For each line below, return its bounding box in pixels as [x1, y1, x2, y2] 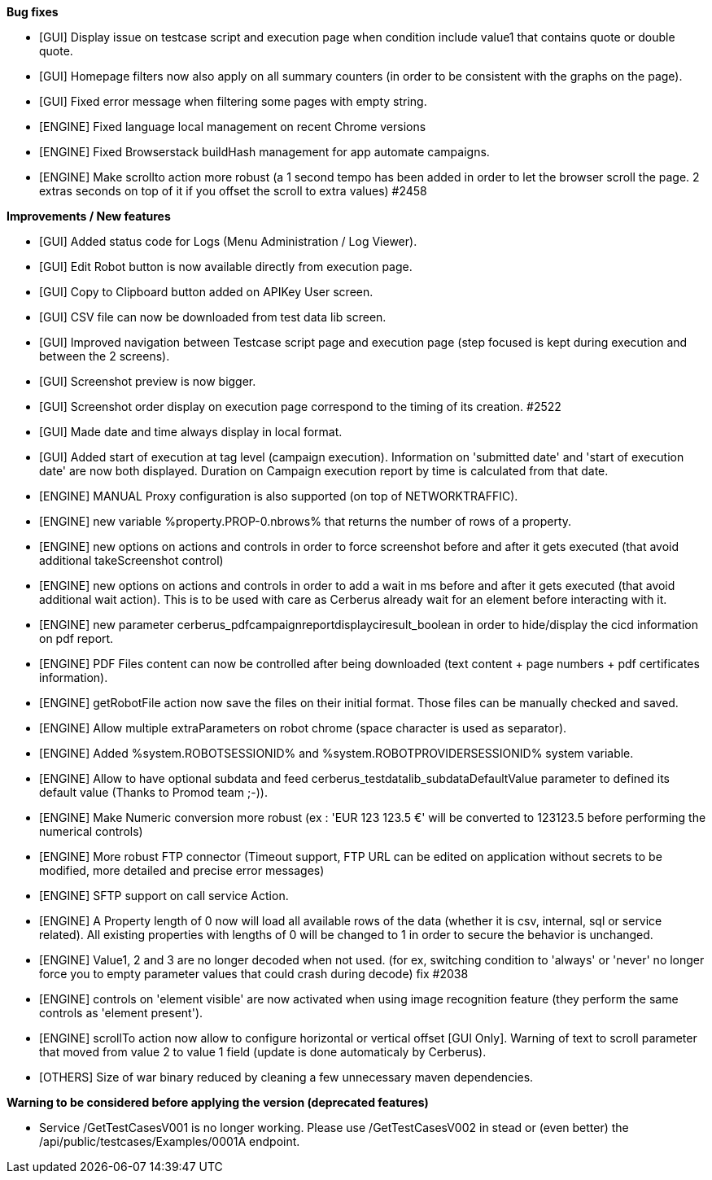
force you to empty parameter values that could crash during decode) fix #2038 [39, 967, 469, 981]
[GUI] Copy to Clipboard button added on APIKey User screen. [39, 285, 373, 299]
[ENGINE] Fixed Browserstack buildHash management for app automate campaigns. [39, 145, 490, 159]
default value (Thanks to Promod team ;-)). [39, 785, 268, 799]
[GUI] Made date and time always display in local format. [39, 425, 343, 439]
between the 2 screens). [39, 349, 170, 363]
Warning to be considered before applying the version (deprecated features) [7, 1095, 429, 1109]
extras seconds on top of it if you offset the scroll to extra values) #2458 [39, 184, 427, 198]
